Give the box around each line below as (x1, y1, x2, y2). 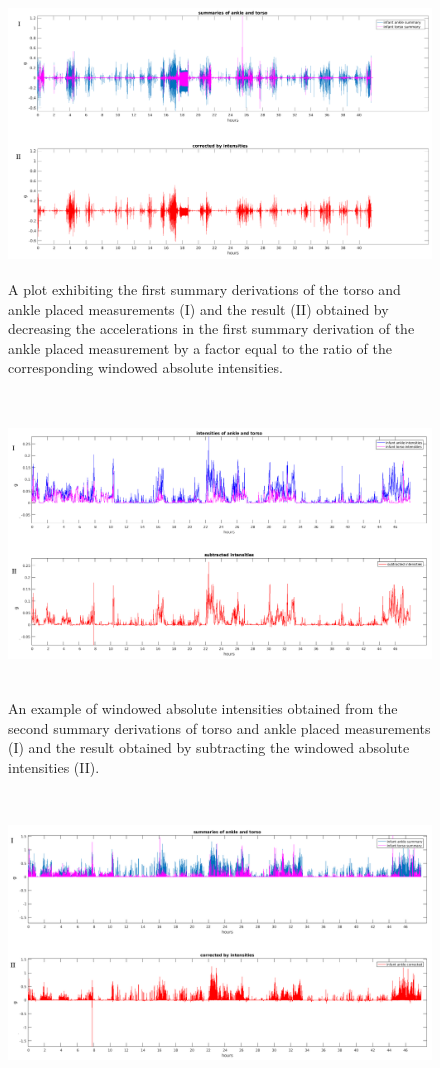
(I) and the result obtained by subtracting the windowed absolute (8, 737, 410, 758)
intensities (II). (8, 756, 100, 777)
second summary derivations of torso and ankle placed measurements (8, 717, 431, 738)
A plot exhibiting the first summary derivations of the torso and (8, 279, 401, 300)
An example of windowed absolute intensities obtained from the (8, 697, 398, 718)
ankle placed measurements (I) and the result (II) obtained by (8, 298, 389, 319)
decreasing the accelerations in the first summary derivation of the (8, 318, 415, 339)
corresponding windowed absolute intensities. (8, 357, 283, 378)
